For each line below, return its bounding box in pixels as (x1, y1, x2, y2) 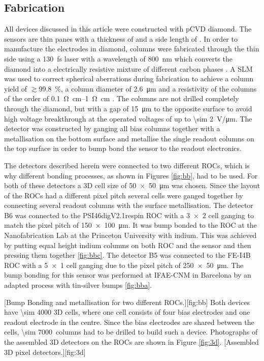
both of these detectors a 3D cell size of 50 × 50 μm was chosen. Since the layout (4, 180, 260, 191)
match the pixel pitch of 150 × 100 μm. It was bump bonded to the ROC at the (4, 220, 257, 230)
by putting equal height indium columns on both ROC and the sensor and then (4, 239, 251, 250)
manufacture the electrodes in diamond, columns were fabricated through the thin (4, 43, 259, 54)
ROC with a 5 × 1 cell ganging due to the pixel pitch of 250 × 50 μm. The (4, 259, 244, 270)
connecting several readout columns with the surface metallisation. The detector (4, 200, 253, 210)
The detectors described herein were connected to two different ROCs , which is (4, 160, 250, 170)
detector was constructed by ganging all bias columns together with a (4, 123, 220, 134)
